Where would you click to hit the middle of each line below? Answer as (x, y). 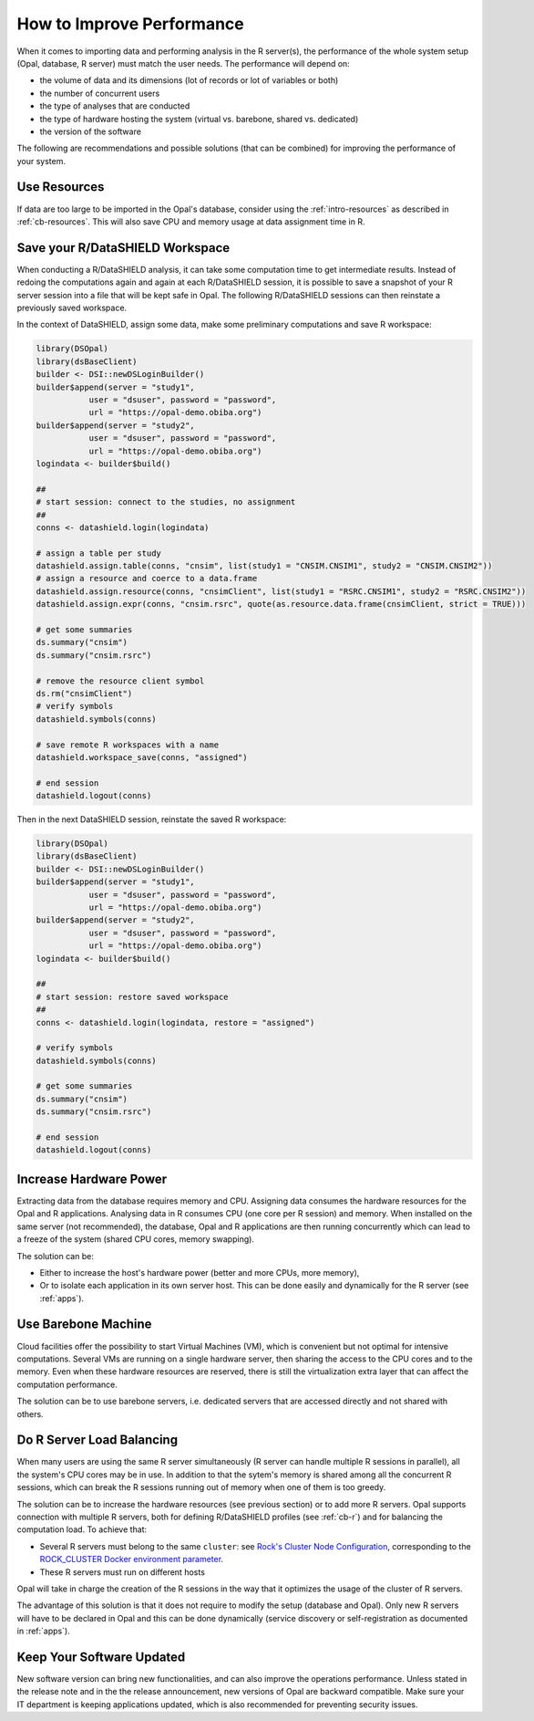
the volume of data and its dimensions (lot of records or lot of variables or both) (189, 80)
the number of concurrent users (100, 93)
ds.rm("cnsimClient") (84, 693)
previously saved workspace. (72, 308)
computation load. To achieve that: (82, 1529)
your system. (41, 161)
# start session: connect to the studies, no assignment (166, 502)
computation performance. (67, 1384)
